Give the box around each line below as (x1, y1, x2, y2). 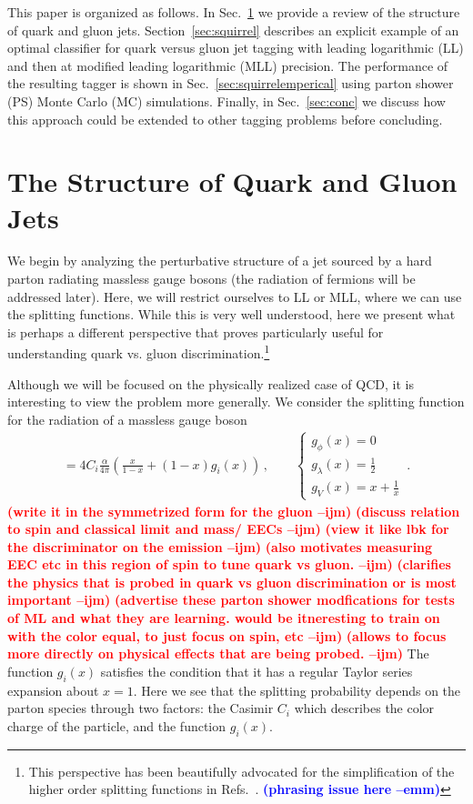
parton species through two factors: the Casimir (7, 698, 274, 718)
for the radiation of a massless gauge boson (7, 409, 247, 428)
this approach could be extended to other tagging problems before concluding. (7, 109, 443, 128)
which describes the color (294, 698, 435, 718)
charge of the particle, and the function (7, 716, 226, 735)
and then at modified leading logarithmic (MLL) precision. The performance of (7, 55, 448, 75)
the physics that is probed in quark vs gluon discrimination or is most (7, 572, 457, 591)
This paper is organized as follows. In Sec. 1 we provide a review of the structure (7, 3, 460, 21)
